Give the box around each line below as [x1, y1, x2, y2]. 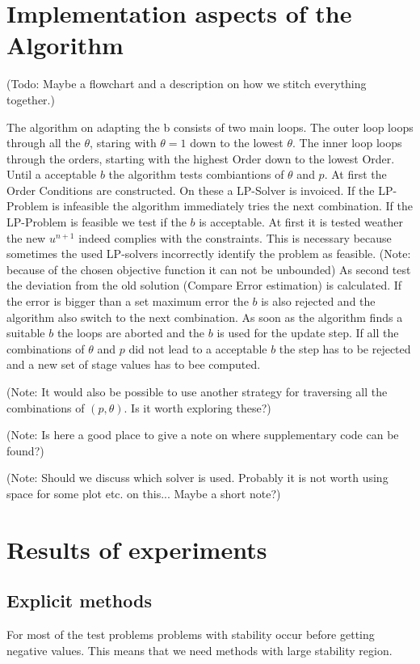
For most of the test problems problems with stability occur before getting [6, 626, 375, 643]
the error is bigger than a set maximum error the [6, 293, 249, 310]
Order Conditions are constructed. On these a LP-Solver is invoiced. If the [6, 181, 375, 198]
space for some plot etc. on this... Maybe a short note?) [6, 484, 281, 501]
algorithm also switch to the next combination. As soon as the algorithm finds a [6, 308, 403, 325]
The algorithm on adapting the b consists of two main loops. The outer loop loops [6, 118, 414, 135]
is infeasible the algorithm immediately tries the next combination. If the [52, 197, 413, 214]
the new [6, 229, 46, 246]
